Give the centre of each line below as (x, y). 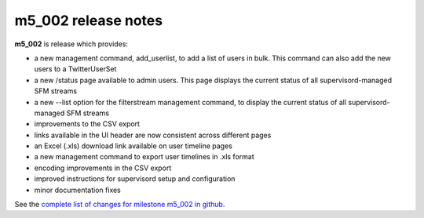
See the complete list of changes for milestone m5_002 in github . (120, 205)
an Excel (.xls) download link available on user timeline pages (133, 146)
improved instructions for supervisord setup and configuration (135, 179)
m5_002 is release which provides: (71, 44)
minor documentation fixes (78, 190)
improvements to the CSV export (87, 124)
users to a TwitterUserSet (75, 69)
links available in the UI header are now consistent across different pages (153, 135)
